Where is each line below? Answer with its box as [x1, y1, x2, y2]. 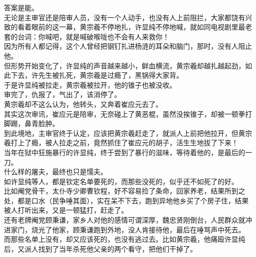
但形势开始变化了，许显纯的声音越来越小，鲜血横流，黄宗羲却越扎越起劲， [4, 60, 245, 70]
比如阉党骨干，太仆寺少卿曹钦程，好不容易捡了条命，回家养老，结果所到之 [4, 186, 245, 196]
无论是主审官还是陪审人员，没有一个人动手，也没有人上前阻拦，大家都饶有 [4, 12, 245, 22]
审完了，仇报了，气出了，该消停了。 [4, 89, 121, 99]
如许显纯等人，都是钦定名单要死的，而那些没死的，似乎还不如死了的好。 [4, 176, 238, 186]
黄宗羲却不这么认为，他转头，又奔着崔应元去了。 [4, 98, 162, 109]
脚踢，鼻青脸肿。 [4, 118, 59, 128]
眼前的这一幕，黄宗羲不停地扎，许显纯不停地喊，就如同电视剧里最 [31, 22, 245, 32]
